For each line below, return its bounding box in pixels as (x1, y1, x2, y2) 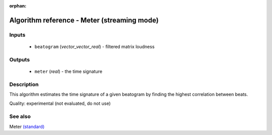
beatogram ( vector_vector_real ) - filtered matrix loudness (34, 43, 155, 50)
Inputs (9, 31, 26, 38)
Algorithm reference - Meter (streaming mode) (9, 16, 159, 25)
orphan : (9, 3, 27, 9)
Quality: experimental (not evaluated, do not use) (9, 100, 111, 106)
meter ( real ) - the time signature (34, 68, 103, 74)
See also (9, 113, 31, 120)
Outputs (9, 56, 30, 63)
